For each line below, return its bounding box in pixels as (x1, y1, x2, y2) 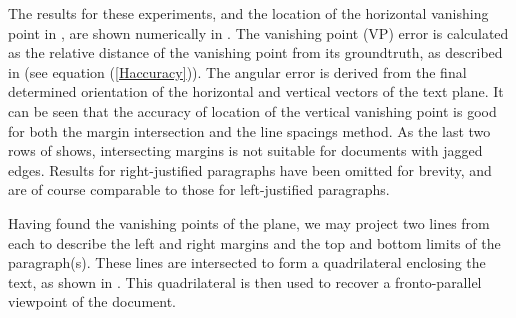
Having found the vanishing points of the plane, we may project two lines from (8, 212, 490, 233)
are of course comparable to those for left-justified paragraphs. (8, 179, 390, 200)
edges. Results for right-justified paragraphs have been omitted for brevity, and (8, 159, 492, 180)
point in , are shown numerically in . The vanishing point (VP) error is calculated (8, 22, 509, 43)
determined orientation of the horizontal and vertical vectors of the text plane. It (8, 81, 504, 102)
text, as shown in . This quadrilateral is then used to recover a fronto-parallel (8, 271, 482, 292)
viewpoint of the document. (8, 291, 177, 312)
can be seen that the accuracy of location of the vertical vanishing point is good (8, 100, 497, 121)
